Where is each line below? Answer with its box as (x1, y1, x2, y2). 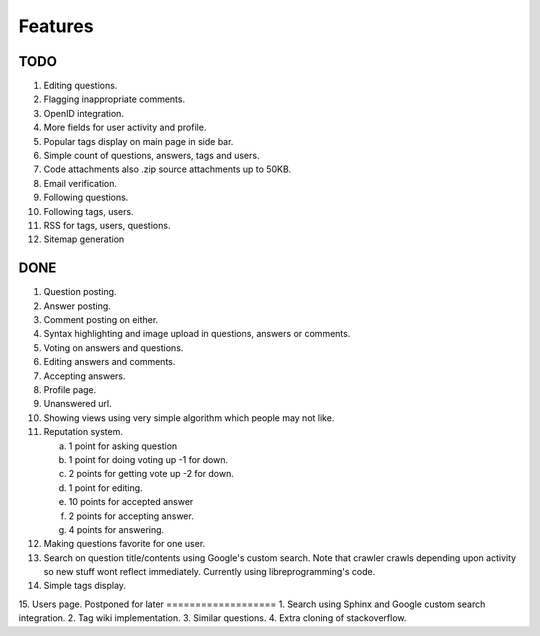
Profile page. (43, 384, 97, 395)
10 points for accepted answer (68, 496, 194, 508)
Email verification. (43, 177, 118, 189)
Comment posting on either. (43, 314, 159, 326)
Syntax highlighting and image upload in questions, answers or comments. (43, 328, 351, 340)
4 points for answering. (68, 523, 165, 535)
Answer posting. (43, 300, 112, 312)
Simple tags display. (43, 580, 127, 592)
